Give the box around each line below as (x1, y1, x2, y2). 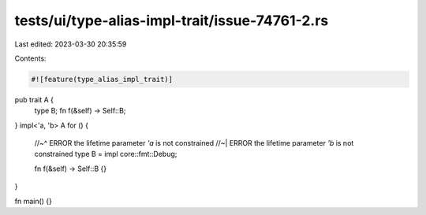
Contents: (14, 54, 47, 63)
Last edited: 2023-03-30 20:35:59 (14, 39, 127, 49)
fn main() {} (14, 196, 53, 206)
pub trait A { (14, 95, 54, 104)
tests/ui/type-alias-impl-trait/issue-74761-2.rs (14, 12, 329, 29)
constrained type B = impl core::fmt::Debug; (34, 150, 177, 159)
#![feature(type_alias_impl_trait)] (31, 75, 174, 83)
